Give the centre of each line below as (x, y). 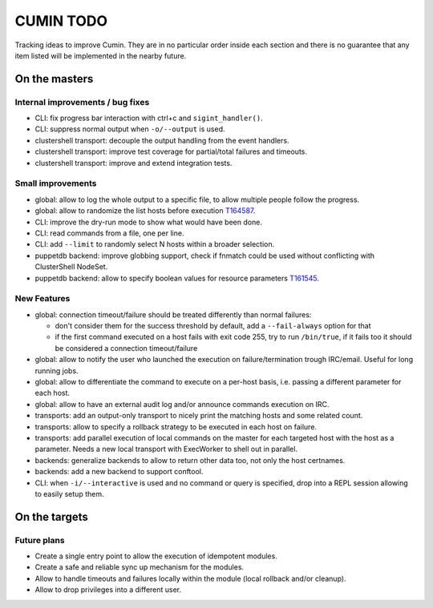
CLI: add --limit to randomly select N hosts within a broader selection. (155, 244)
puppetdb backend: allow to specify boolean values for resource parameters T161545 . (177, 278)
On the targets (51, 517)
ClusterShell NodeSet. (71, 267)
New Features (42, 299)
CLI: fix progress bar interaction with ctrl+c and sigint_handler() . (149, 118)
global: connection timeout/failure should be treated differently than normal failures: (173, 314)
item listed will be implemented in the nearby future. (101, 55)
